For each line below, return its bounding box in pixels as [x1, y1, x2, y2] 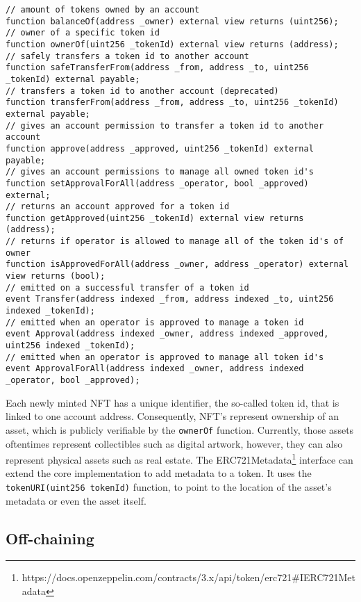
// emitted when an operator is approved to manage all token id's [6, 352, 324, 362]
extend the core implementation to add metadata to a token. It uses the [6, 466, 312, 480]
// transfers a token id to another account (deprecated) [6, 86, 279, 96]
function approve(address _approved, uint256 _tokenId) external [6, 143, 314, 154]
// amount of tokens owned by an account [6, 5, 200, 15]
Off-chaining [6, 527, 94, 548]
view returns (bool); [6, 271, 106, 282]
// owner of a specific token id [6, 28, 160, 38]
